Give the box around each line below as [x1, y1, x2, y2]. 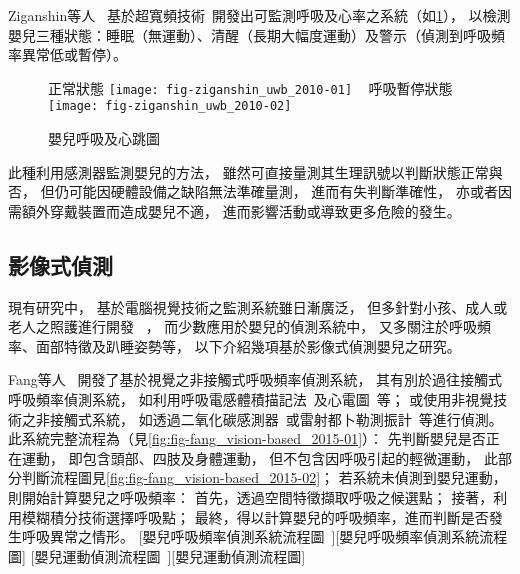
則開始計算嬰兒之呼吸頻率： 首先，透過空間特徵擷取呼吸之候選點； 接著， [8, 487, 494, 508]
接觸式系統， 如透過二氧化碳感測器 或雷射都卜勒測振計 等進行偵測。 [49, 408, 503, 429]
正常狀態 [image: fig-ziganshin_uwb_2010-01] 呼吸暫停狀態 [48, 77, 453, 98]
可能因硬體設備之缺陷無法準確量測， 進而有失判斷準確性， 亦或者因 [68, 181, 512, 202]
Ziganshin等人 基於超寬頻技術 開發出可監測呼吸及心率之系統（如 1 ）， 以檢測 [8, 5, 511, 25]
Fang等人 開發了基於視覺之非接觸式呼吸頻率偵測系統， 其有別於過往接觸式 [8, 369, 503, 390]
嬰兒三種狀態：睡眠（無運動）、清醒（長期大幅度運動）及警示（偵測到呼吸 [8, 24, 491, 45]
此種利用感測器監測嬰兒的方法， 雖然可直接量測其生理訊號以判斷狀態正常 [8, 161, 489, 182]
